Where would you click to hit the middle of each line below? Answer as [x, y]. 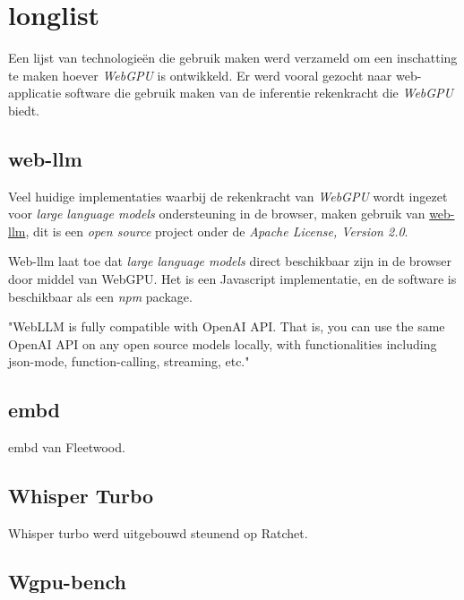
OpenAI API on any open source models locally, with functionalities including [223, 343]
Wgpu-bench [67, 582]
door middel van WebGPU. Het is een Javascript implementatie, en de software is [232, 279]
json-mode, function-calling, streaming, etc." [129, 361]
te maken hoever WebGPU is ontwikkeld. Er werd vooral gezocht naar [200, 75]
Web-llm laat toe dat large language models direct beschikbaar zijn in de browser [230, 261]
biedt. [24, 110]
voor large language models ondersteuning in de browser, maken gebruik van [217, 214]
